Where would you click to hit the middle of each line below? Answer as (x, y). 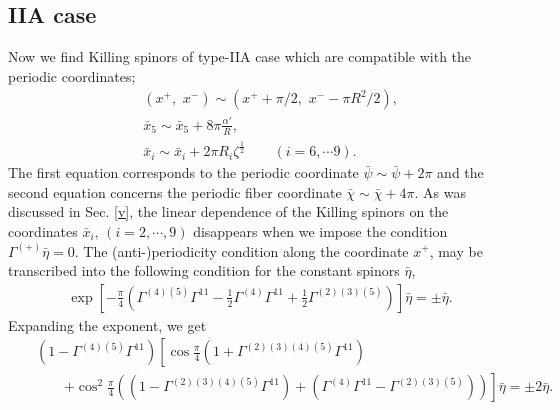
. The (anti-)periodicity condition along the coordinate (241, 250)
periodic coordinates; (72, 75)
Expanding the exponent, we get (107, 324)
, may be (456, 250)
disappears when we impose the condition (320, 230)
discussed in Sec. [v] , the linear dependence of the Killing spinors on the (228, 211)
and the (460, 172)
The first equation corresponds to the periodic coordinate (183, 172)
